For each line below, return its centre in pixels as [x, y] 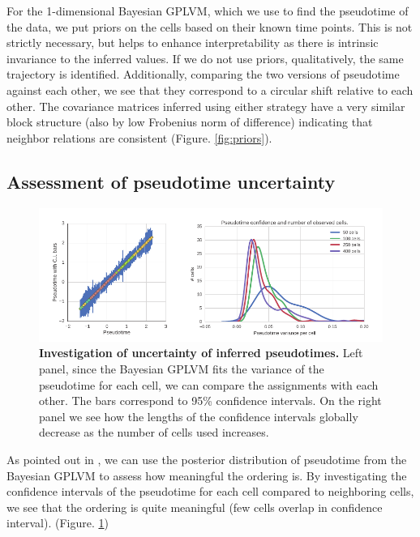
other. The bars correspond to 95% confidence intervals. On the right [210, 401]
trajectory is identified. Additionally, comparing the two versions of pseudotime [203, 74]
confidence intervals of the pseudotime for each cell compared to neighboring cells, [210, 491]
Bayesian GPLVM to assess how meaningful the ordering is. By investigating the [207, 475]
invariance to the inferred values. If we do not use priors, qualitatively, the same [205, 58]
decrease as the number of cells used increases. [154, 432]
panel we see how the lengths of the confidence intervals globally [199, 416]
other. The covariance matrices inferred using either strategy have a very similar [206, 106]
